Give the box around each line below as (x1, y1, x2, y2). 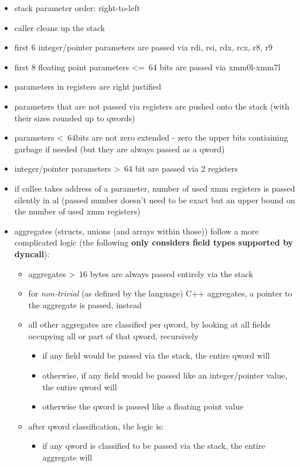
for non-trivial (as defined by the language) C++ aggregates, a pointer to (28, 287, 292, 299)
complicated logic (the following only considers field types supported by (14, 236, 294, 248)
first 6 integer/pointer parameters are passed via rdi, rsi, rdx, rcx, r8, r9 (14, 41, 273, 53)
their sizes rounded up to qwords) (14, 111, 135, 124)
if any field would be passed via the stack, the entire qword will (42, 349, 270, 362)
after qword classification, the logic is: (28, 420, 164, 432)
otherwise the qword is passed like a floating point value (42, 400, 244, 413)
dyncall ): (14, 247, 50, 260)
